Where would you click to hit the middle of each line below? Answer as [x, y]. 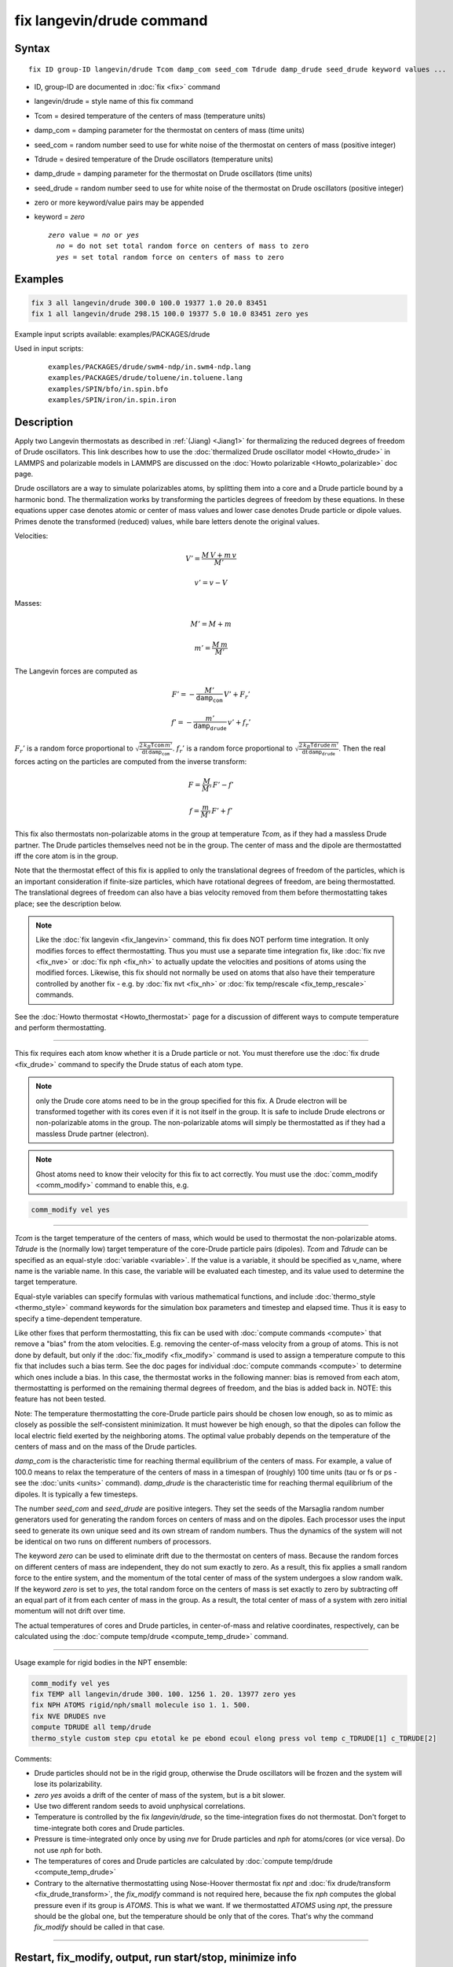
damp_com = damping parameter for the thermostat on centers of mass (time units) [170, 131]
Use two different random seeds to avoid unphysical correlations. [140, 1806]
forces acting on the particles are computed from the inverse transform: [131, 762]
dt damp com [156, 753]
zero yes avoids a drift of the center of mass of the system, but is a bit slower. [160, 1795]
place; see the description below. [68, 903]
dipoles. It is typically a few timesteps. [76, 1494]
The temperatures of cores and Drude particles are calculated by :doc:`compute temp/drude [183, 1862]
